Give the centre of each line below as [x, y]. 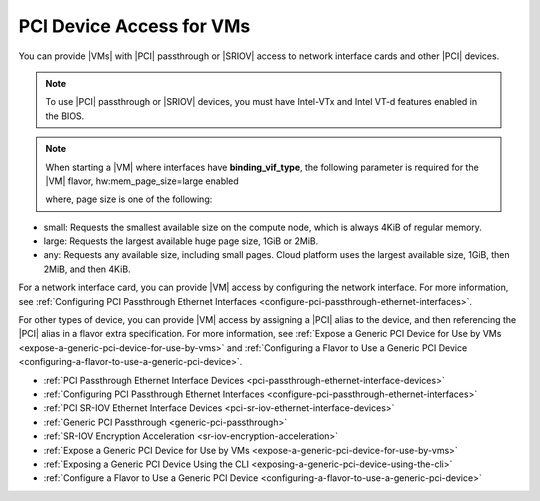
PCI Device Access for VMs [134, 26]
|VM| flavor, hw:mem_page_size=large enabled [142, 181]
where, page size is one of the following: [129, 199]
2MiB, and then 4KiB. [87, 269]
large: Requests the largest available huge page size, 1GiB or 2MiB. [181, 241]
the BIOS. [65, 116]
